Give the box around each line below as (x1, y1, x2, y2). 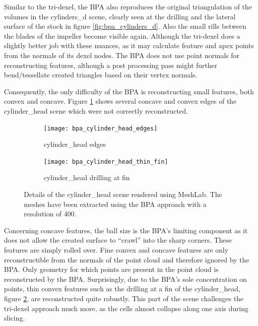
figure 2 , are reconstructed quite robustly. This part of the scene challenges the (4, 293, 244, 303)
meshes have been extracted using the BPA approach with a (24, 198, 207, 209)
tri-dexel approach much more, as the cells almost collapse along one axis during (4, 303, 249, 313)
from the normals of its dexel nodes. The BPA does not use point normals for (4, 50, 240, 60)
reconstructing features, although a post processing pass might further (4, 60, 217, 70)
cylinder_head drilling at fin (44, 172, 130, 183)
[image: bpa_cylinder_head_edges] (44, 125, 158, 132)
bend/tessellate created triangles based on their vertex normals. (4, 69, 197, 80)
